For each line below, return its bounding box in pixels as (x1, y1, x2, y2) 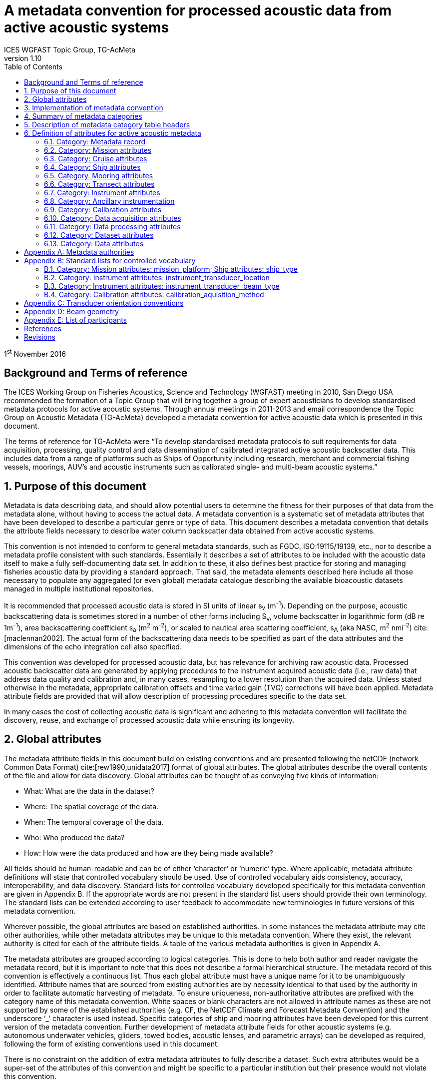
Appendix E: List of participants (24, 315, 127, 324)
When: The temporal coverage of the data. (24, 817, 164, 826)
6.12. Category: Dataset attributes (44, 230, 154, 239)
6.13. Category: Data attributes (44, 239, 144, 248)
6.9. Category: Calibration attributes (44, 205, 162, 214)
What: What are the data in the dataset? (24, 786, 154, 795)
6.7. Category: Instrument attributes (44, 188, 160, 197)
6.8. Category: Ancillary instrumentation (44, 196, 175, 205)
